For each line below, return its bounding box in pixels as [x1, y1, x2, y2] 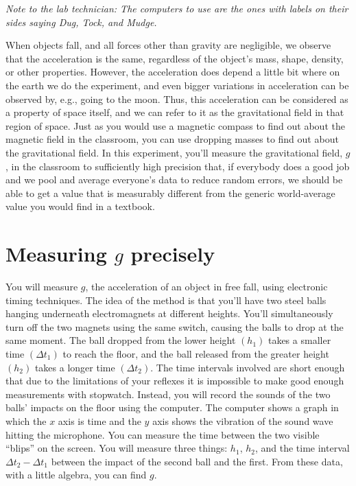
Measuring [5, 240, 107, 268]
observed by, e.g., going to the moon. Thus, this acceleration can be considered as [5, 91, 348, 106]
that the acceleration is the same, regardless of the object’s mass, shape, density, [5, 51, 344, 65]
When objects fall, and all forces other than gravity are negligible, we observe [5, 38, 331, 52]
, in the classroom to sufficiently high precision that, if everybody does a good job [5, 159, 350, 173]
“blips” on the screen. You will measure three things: [5, 441, 228, 455]
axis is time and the [58, 413, 141, 428]
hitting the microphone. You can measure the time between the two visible [5, 427, 320, 441]
